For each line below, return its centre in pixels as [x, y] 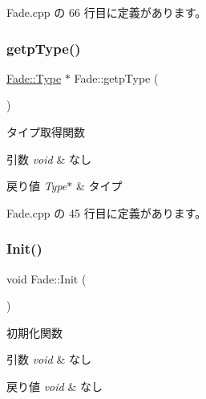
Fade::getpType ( [116, 77]
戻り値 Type [37, 186]
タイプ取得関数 [46, 132]
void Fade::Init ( [46, 278]
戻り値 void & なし [55, 386]
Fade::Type [34, 77]
